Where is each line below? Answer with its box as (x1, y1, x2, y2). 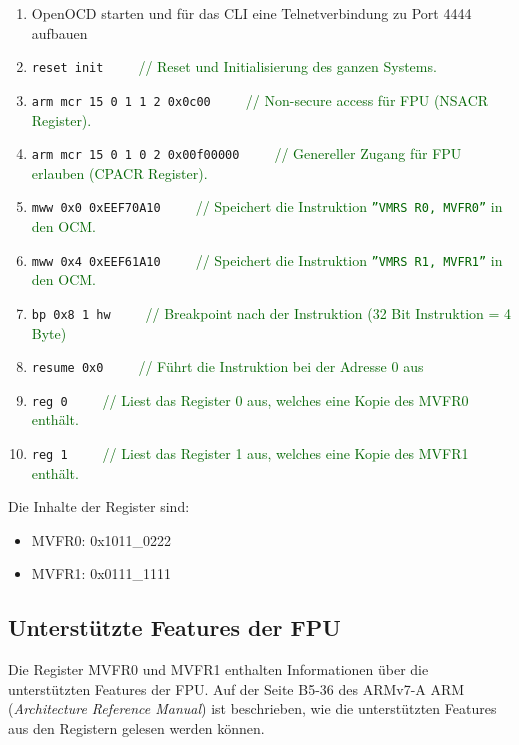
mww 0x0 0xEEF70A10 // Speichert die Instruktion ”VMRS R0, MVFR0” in (31, 196, 503, 217)
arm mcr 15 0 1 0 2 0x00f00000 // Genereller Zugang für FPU (31, 143, 462, 164)
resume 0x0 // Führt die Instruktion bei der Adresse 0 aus (31, 356, 424, 377)
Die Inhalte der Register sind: (8, 496, 190, 517)
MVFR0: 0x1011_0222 (31, 529, 172, 550)
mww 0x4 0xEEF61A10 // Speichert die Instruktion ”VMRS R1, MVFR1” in (31, 249, 503, 270)
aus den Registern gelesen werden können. (8, 718, 265, 739)
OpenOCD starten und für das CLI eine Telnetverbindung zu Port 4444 (31, 3, 472, 23)
